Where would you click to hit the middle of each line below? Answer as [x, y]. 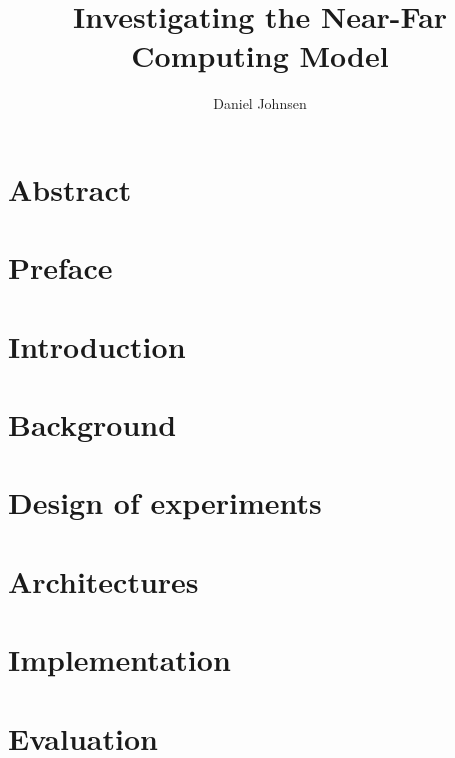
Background [92, 424]
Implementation [119, 659]
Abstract [70, 188]
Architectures [103, 580]
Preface [60, 267]
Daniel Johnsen [260, 103]
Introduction [97, 345]
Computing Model [260, 55]
